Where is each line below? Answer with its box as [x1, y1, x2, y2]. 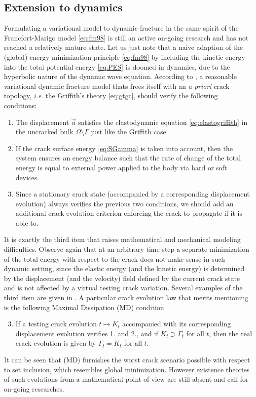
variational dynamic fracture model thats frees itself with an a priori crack [4, 80, 230, 91]
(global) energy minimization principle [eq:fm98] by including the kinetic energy [4, 51, 246, 62]
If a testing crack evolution [15, 318, 97, 329]
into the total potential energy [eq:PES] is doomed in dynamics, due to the [4, 61, 230, 72]
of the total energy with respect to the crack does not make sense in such [4, 253, 225, 264]
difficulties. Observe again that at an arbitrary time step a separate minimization [4, 244, 250, 254]
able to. [15, 217, 38, 228]
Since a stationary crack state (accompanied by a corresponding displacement [15, 189, 250, 199]
